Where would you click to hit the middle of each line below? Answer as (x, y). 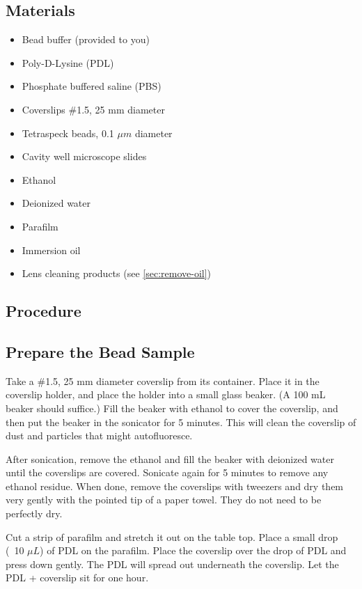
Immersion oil (51, 250)
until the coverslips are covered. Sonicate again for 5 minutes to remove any (167, 472)
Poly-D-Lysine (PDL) (68, 62)
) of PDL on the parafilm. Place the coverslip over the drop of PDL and (193, 550)
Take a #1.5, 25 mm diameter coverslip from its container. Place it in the (163, 380)
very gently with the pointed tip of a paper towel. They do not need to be (164, 500)
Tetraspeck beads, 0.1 (68, 133)
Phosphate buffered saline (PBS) (92, 86)
